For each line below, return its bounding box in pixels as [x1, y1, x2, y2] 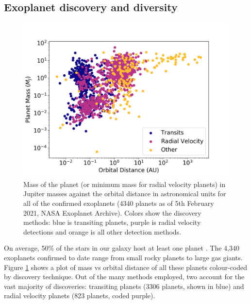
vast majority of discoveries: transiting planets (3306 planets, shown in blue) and [4, 281, 244, 291]
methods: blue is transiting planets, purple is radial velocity [23, 217, 201, 227]
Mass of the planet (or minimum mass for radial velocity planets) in [23, 179, 226, 189]
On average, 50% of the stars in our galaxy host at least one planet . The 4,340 [4, 243, 239, 253]
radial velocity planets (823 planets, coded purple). [4, 290, 155, 301]
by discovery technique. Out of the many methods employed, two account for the [4, 271, 245, 282]
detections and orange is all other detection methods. [23, 226, 182, 236]
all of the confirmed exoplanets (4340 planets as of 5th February [23, 198, 214, 208]
